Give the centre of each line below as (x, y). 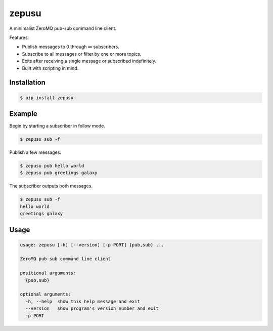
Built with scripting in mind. (50, 68)
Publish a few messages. (35, 152)
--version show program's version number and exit (92, 308)
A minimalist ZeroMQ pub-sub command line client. (63, 28)
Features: (19, 37)
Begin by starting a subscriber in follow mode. (57, 126)
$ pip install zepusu (47, 98)
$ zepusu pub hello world (52, 165)
